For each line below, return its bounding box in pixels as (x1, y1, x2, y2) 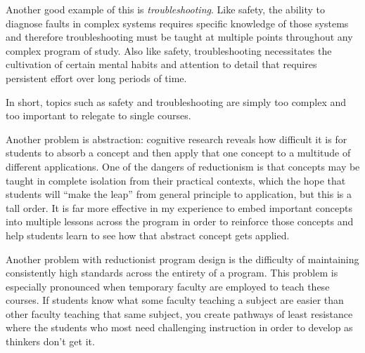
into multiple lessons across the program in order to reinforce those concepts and (6, 214, 354, 229)
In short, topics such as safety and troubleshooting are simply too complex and (6, 94, 347, 109)
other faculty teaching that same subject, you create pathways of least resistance (6, 306, 353, 321)
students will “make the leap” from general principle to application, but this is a (6, 187, 352, 201)
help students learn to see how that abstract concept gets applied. (6, 227, 290, 242)
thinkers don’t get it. (6, 334, 95, 349)
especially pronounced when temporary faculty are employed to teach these (6, 279, 330, 293)
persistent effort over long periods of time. (6, 70, 187, 85)
